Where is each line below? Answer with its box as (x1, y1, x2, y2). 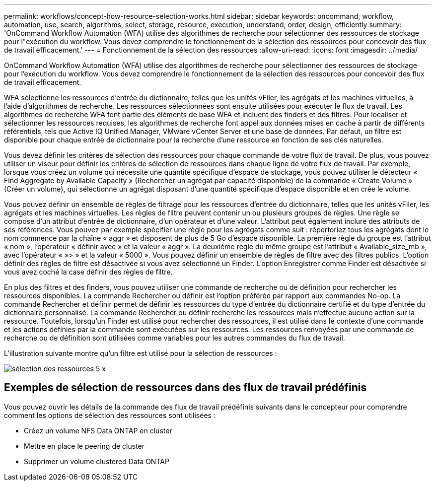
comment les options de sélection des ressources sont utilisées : (4, 411, 216, 419)
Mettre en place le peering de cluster (24, 441, 145, 450)
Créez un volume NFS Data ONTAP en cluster (24, 426, 172, 435)
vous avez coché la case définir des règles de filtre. (4, 268, 173, 276)
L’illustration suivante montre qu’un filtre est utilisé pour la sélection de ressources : (4, 349, 277, 357)
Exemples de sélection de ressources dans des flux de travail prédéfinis (4, 381, 367, 394)
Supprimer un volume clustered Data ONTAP (24, 457, 169, 466)
